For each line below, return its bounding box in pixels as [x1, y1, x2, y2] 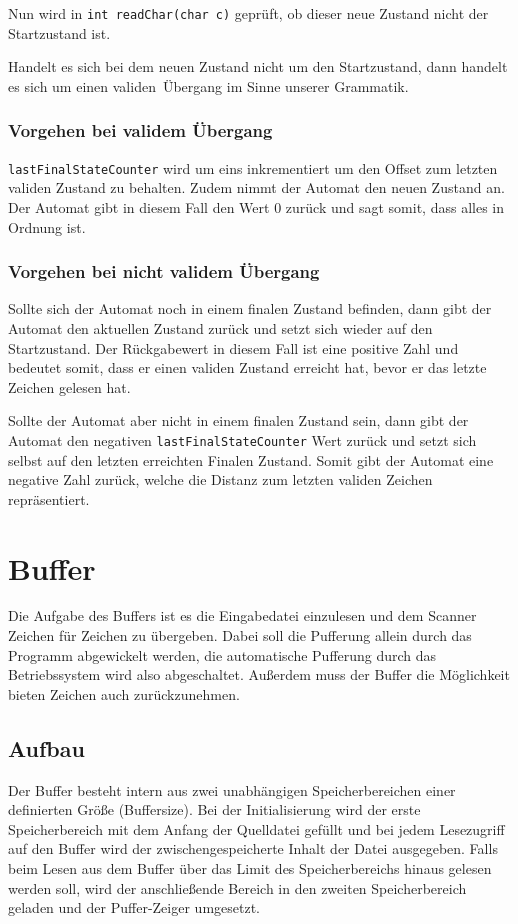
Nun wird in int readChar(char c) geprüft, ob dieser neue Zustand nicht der [8, 3, 489, 23]
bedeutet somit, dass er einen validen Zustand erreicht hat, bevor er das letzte [8, 357, 487, 378]
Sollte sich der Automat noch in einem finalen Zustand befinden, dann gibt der [8, 298, 492, 319]
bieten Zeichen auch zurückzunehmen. [8, 683, 240, 704]
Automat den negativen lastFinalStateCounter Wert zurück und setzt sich [8, 429, 477, 450]
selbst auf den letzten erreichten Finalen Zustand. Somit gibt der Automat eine [8, 449, 494, 470]
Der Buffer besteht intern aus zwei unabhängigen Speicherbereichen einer [8, 779, 456, 800]
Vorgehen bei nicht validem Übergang [8, 259, 320, 284]
